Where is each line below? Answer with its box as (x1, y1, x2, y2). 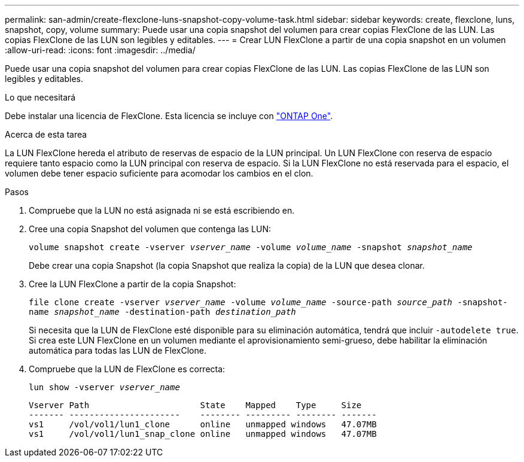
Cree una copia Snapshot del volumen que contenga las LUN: (29, 224, 272, 234)
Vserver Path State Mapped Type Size (29, 400, 362, 410)
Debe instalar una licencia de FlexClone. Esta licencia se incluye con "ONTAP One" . (5, 111, 333, 121)
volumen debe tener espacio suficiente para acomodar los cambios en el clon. (5, 168, 313, 178)
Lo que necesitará (5, 92, 76, 102)
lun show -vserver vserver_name (29, 382, 180, 392)
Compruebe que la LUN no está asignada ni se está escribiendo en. (29, 205, 295, 215)
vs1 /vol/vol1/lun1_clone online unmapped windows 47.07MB (29, 420, 377, 429)
